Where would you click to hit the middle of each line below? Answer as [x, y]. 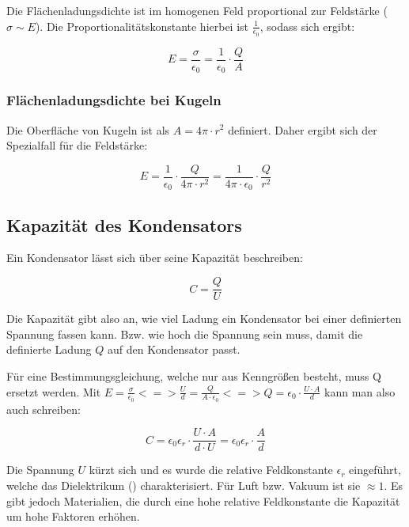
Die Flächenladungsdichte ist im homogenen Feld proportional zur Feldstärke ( [197, 10]
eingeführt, [375, 470]
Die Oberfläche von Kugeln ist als [88, 129]
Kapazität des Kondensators [124, 224]
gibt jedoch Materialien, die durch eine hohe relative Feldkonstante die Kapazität [203, 500]
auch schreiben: [44, 409]
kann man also [360, 391]
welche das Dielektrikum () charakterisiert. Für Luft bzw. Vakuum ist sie [184, 485]
